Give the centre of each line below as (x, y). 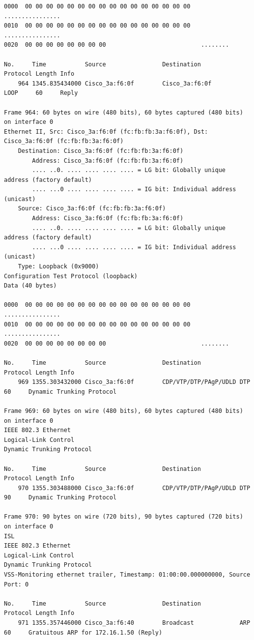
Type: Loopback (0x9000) (58, 267)
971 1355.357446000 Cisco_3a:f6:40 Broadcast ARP (134, 623)
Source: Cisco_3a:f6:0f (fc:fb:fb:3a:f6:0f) (92, 209)
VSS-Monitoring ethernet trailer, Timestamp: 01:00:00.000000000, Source (127, 575)
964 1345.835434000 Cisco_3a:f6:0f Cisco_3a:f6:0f (115, 83)
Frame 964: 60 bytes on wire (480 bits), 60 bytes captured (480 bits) (124, 112)
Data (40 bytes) (30, 286)
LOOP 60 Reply (41, 93)
